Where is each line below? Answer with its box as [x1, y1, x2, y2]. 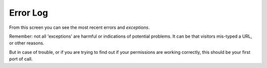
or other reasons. [9, 40, 44, 46]
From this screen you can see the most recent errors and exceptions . [9, 24, 150, 30]
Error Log [9, 7, 48, 18]
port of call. [9, 56, 33, 62]
